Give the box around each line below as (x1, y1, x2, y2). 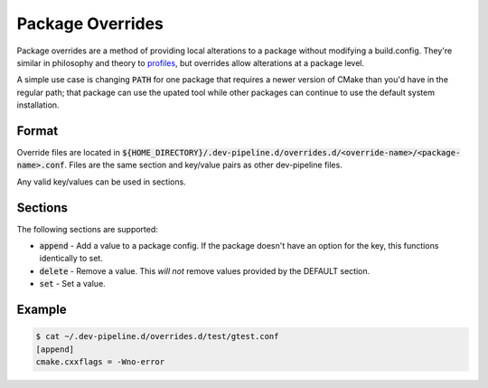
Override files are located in (16, 147, 121, 158)
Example (16, 302, 67, 317)
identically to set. (39, 253, 103, 264)
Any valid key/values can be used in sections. (16, 176, 187, 187)
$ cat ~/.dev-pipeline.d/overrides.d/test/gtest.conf (35, 331, 279, 342)
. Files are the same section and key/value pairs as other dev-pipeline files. (64, 159, 343, 171)
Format (16, 123, 59, 138)
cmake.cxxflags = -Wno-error (35, 357, 165, 367)
